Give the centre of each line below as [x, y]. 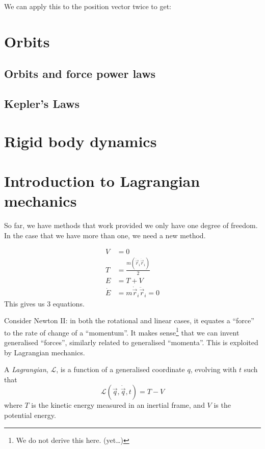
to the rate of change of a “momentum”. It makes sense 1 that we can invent [122, 331]
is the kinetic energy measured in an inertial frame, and [118, 405]
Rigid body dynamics [81, 141]
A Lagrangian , [26, 369]
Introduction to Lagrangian [102, 181]
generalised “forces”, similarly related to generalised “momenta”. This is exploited [131, 342]
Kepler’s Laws [42, 104]
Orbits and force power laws [80, 74]
